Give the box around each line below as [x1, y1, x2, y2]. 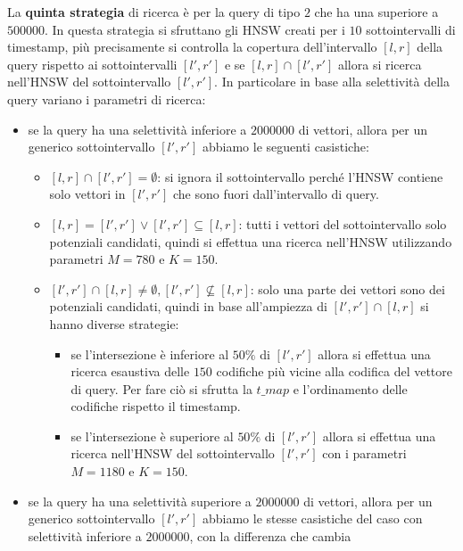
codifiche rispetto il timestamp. [70, 397, 241, 415]
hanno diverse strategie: [49, 314, 179, 333]
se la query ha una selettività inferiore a [28, 119, 247, 138]
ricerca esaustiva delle [70, 362, 190, 381]
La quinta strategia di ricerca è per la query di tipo [7, 3, 301, 21]
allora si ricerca [337, 54, 422, 73]
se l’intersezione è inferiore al [70, 344, 229, 363]
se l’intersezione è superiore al [70, 426, 234, 445]
